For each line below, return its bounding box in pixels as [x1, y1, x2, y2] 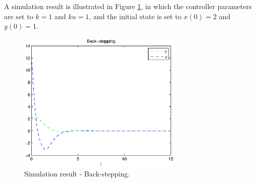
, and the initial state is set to [89, 11, 182, 21]
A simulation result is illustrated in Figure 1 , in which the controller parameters [4, 1, 252, 11]
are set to [4, 11, 33, 21]
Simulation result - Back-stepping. [24, 168, 130, 179]
